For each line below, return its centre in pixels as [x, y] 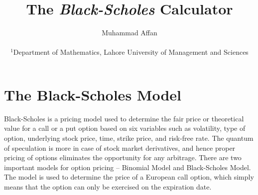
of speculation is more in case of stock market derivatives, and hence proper [120, 147]
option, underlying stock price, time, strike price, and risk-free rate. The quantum [129, 138]
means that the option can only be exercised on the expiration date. [108, 187]
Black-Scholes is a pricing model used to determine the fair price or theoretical [124, 118]
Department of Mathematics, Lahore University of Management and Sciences [131, 52]
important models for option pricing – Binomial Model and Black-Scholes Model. [128, 167]
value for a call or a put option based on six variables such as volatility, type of [125, 128]
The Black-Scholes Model [93, 94]
